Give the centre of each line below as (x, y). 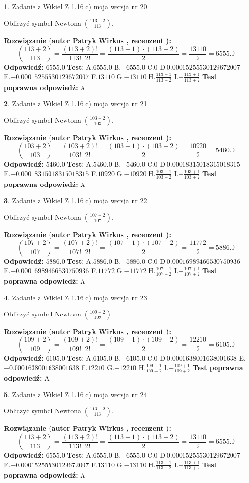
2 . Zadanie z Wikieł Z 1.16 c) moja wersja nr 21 (75, 103)
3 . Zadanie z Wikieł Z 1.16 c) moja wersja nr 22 (75, 200)
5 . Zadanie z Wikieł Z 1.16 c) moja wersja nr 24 (75, 394)
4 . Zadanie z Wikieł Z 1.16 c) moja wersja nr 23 (75, 297)
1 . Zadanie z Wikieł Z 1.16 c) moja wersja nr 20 (75, 6)
